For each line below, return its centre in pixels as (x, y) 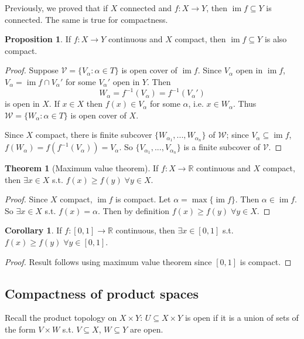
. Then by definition (134, 210)
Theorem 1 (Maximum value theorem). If (82, 168)
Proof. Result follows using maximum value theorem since (108, 261)
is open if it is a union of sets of (242, 318)
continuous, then (145, 230)
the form (20, 329)
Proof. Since (26, 199)
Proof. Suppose (32, 70)
